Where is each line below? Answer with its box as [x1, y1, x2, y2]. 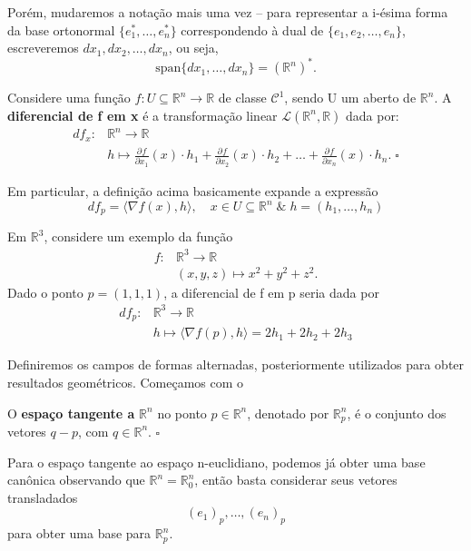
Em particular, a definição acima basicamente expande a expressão [7, 181, 378, 200]
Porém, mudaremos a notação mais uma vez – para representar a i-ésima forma [7, 3, 448, 21]
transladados [7, 487, 78, 507]
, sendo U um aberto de [284, 88, 417, 107]
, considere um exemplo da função [44, 227, 233, 246]
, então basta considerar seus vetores [194, 470, 397, 489]
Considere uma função [7, 88, 131, 107]
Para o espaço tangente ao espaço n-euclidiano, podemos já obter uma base [7, 452, 426, 471]
